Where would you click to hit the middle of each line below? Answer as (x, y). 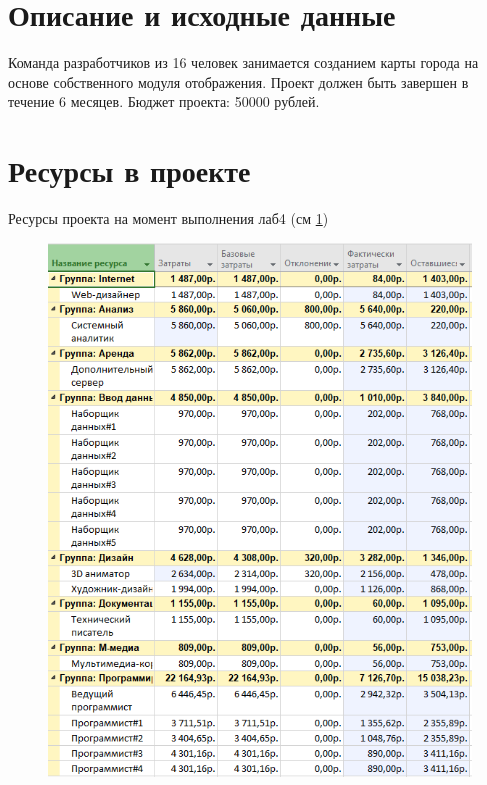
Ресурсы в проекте (129, 170)
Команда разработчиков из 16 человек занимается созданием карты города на (243, 62)
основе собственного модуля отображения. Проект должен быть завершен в (238, 81)
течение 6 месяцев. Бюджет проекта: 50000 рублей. (164, 101)
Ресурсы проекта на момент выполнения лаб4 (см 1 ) (168, 218)
